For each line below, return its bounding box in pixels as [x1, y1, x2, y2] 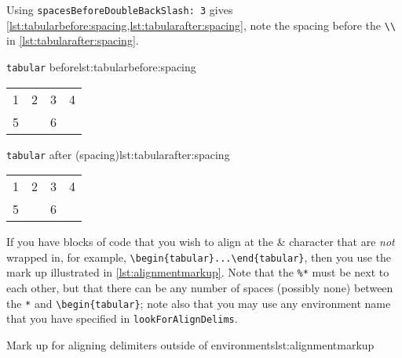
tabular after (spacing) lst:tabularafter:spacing [6, 146, 230, 162]
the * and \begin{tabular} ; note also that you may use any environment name [6, 295, 391, 311]
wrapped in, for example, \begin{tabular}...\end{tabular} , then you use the [6, 248, 392, 265]
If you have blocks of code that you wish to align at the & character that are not [6, 233, 395, 250]
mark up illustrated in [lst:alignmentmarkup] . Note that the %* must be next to [6, 264, 389, 280]
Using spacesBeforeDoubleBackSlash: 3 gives [6, 2, 233, 17]
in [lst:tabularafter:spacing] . [6, 32, 139, 49]
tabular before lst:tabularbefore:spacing [6, 58, 196, 74]
